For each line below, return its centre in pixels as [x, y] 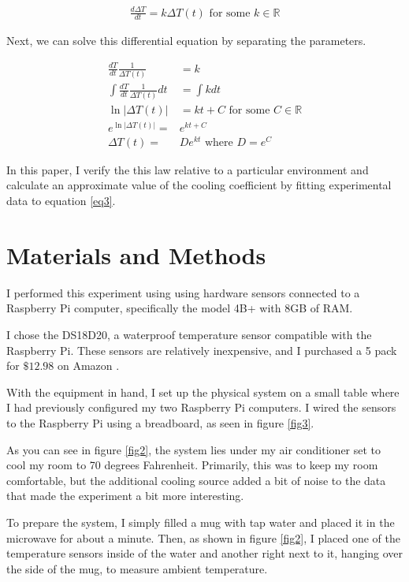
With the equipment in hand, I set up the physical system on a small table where [203, 392]
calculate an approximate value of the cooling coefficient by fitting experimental [199, 185]
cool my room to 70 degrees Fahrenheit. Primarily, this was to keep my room [192, 465]
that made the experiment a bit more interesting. [125, 496]
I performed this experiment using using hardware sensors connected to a [183, 292]
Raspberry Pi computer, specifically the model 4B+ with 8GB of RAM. [180, 308]
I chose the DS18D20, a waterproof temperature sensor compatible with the [189, 334]
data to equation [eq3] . [61, 201]
